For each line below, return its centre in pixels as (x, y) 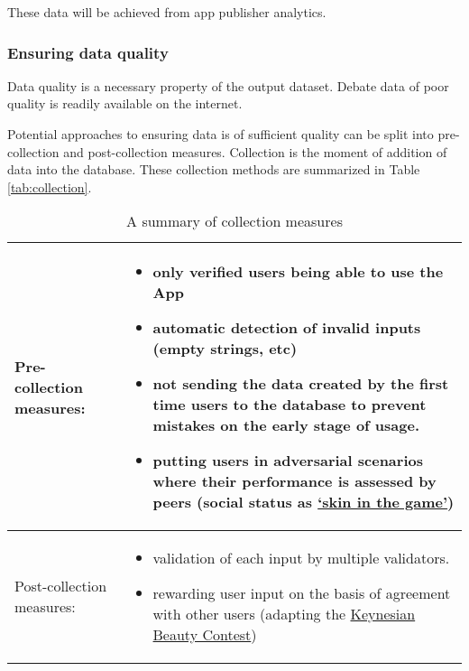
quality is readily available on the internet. (125, 103)
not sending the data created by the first (301, 384)
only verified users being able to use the (298, 272)
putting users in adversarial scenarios (288, 461)
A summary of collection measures (234, 221)
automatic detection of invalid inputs (287, 328)
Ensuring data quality (88, 52)
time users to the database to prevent (290, 405)
